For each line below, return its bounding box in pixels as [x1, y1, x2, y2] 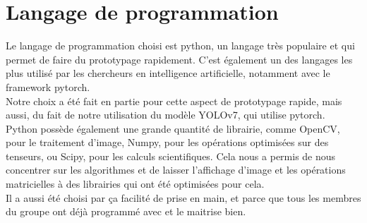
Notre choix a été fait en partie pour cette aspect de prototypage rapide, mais [6, 93, 342, 108]
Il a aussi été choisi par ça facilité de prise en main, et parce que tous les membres [6, 190, 361, 205]
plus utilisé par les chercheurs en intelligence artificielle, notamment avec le [6, 66, 330, 80]
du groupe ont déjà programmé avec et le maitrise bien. [6, 204, 246, 219]
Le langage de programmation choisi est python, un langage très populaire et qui [6, 38, 355, 53]
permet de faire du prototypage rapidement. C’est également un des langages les [6, 52, 353, 66]
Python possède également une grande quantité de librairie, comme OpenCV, [6, 121, 340, 135]
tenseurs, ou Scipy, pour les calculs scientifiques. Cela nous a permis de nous [6, 148, 336, 163]
